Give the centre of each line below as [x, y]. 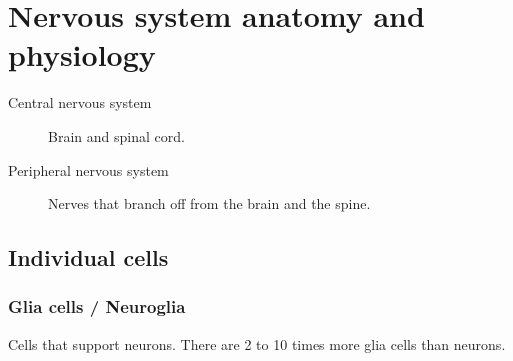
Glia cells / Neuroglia [97, 306]
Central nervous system [80, 102]
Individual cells [88, 257]
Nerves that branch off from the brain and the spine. [209, 203]
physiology [82, 54]
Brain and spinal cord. [116, 135]
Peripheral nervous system [88, 169]
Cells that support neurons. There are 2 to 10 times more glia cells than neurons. [257, 343]
